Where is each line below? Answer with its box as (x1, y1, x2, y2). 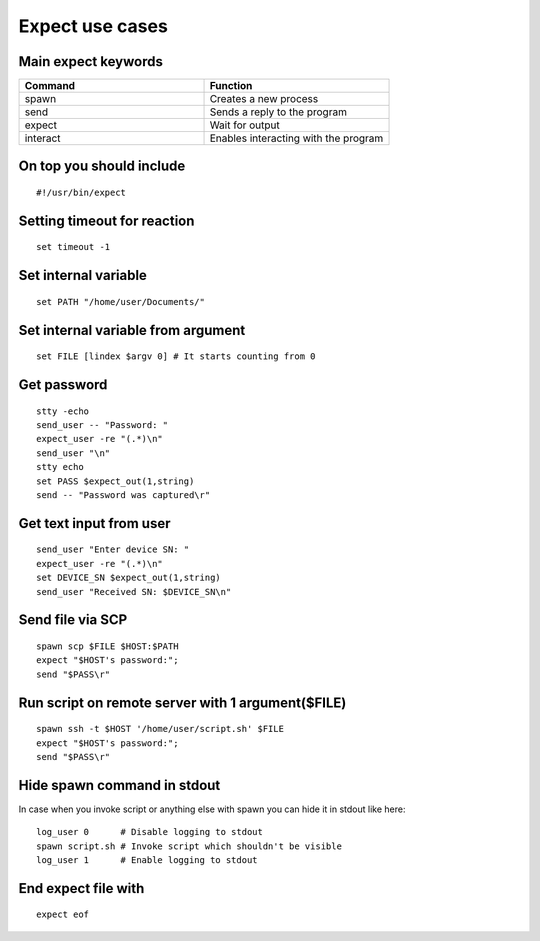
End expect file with (18, 880, 145, 897)
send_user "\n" (36, 447, 111, 459)
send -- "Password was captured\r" (36, 490, 211, 501)
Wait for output (209, 118, 280, 132)
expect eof (36, 909, 90, 920)
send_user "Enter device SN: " (36, 544, 190, 555)
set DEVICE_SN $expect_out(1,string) (36, 572, 222, 584)
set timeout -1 (36, 241, 111, 253)
